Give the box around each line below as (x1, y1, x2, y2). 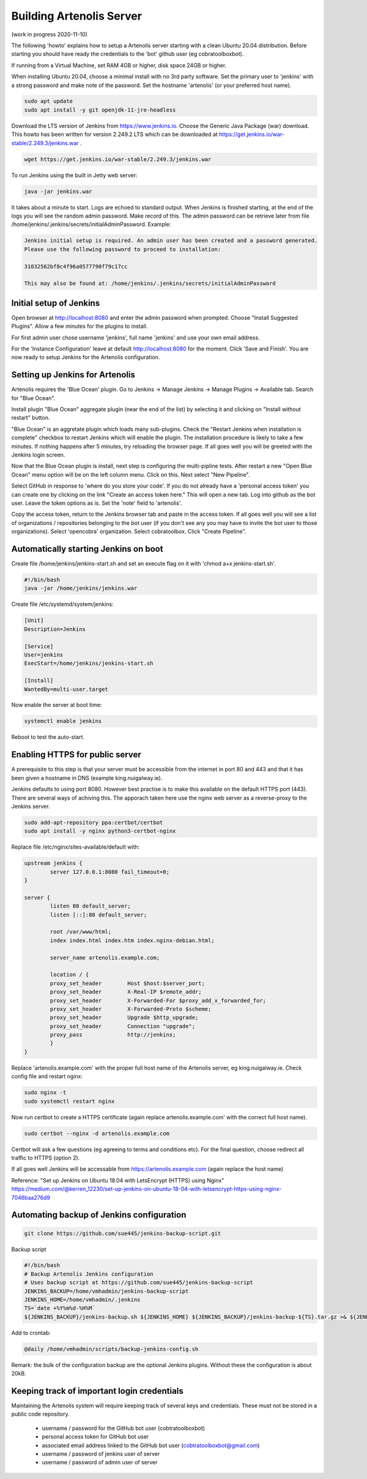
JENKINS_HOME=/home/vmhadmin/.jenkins (24, 1296, 141, 1303)
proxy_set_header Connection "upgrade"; (50, 1023, 196, 1029)
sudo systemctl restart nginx (24, 1097, 115, 1105)
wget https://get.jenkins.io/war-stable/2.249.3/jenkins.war (24, 156, 212, 162)
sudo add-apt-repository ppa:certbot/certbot (24, 819, 163, 826)
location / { (50, 971, 89, 978)
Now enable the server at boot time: (11, 702, 102, 709)
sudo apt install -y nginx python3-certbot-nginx (24, 828, 176, 834)
